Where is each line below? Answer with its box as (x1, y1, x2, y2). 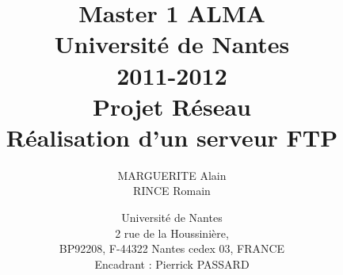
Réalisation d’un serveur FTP (6, 120, 338, 153)
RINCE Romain (133, 182, 211, 199)
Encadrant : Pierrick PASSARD (94, 255, 250, 272)
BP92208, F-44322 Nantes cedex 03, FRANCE (59, 240, 285, 257)
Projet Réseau (92, 90, 252, 122)
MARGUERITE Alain (117, 166, 227, 183)
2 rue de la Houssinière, (115, 224, 229, 241)
